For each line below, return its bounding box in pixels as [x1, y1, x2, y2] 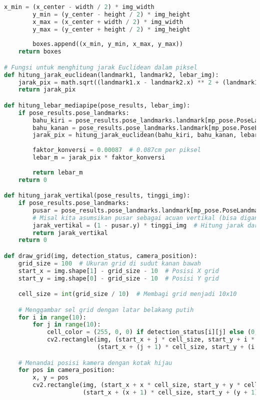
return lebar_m [32, 168, 83, 176]
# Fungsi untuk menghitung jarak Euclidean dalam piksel [4, 63, 197, 71]
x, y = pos [32, 374, 68, 381]
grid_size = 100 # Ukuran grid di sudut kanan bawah [18, 259, 201, 267]
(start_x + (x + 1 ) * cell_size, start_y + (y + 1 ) [82, 389, 258, 396]
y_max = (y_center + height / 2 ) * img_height [32, 25, 190, 33]
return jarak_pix [18, 86, 76, 93]
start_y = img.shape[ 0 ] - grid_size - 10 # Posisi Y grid [18, 274, 219, 282]
